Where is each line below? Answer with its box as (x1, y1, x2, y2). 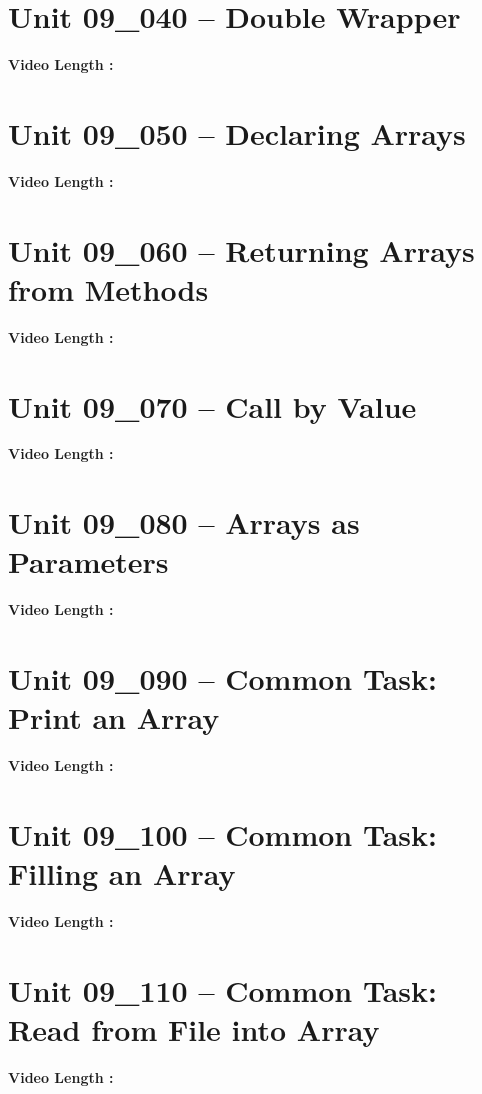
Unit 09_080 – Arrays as (8, 502, 360, 543)
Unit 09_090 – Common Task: (8, 658, 437, 699)
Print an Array (8, 697, 220, 738)
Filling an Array (8, 853, 236, 894)
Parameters (8, 541, 169, 582)
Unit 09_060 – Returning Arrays (8, 229, 475, 270)
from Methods (8, 268, 209, 309)
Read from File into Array (8, 1009, 380, 1050)
